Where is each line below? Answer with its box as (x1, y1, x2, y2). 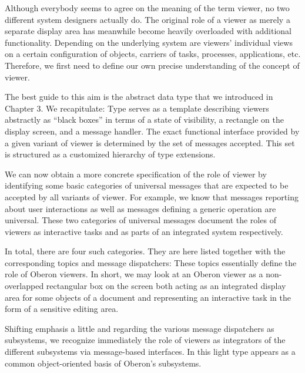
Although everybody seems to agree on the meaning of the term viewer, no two (5, 2, 290, 14)
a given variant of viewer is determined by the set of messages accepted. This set (5, 136, 295, 149)
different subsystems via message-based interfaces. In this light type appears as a (5, 345, 296, 358)
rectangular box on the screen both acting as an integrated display (46, 280, 286, 292)
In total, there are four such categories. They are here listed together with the (5, 245, 286, 257)
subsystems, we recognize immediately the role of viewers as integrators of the (5, 334, 286, 346)
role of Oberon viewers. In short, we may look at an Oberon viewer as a (5, 268, 263, 280)
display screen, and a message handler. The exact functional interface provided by (5, 125, 300, 137)
